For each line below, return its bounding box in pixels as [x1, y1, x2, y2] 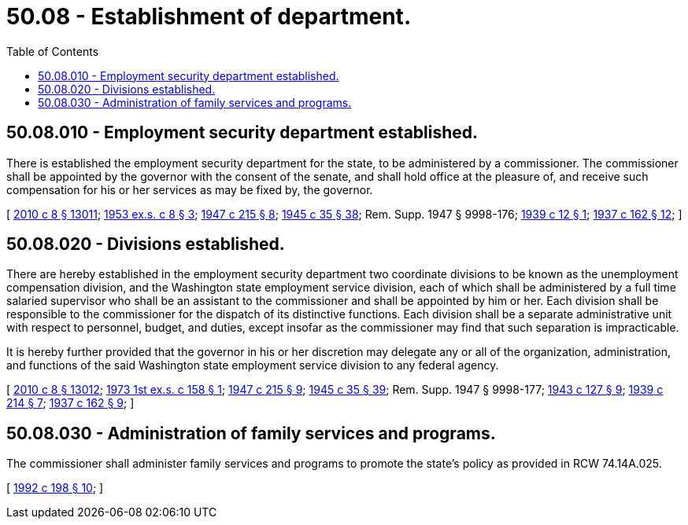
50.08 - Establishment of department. [6, 3, 412, 30]
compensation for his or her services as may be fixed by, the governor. [6, 182, 373, 196]
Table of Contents [6, 44, 99, 58]
